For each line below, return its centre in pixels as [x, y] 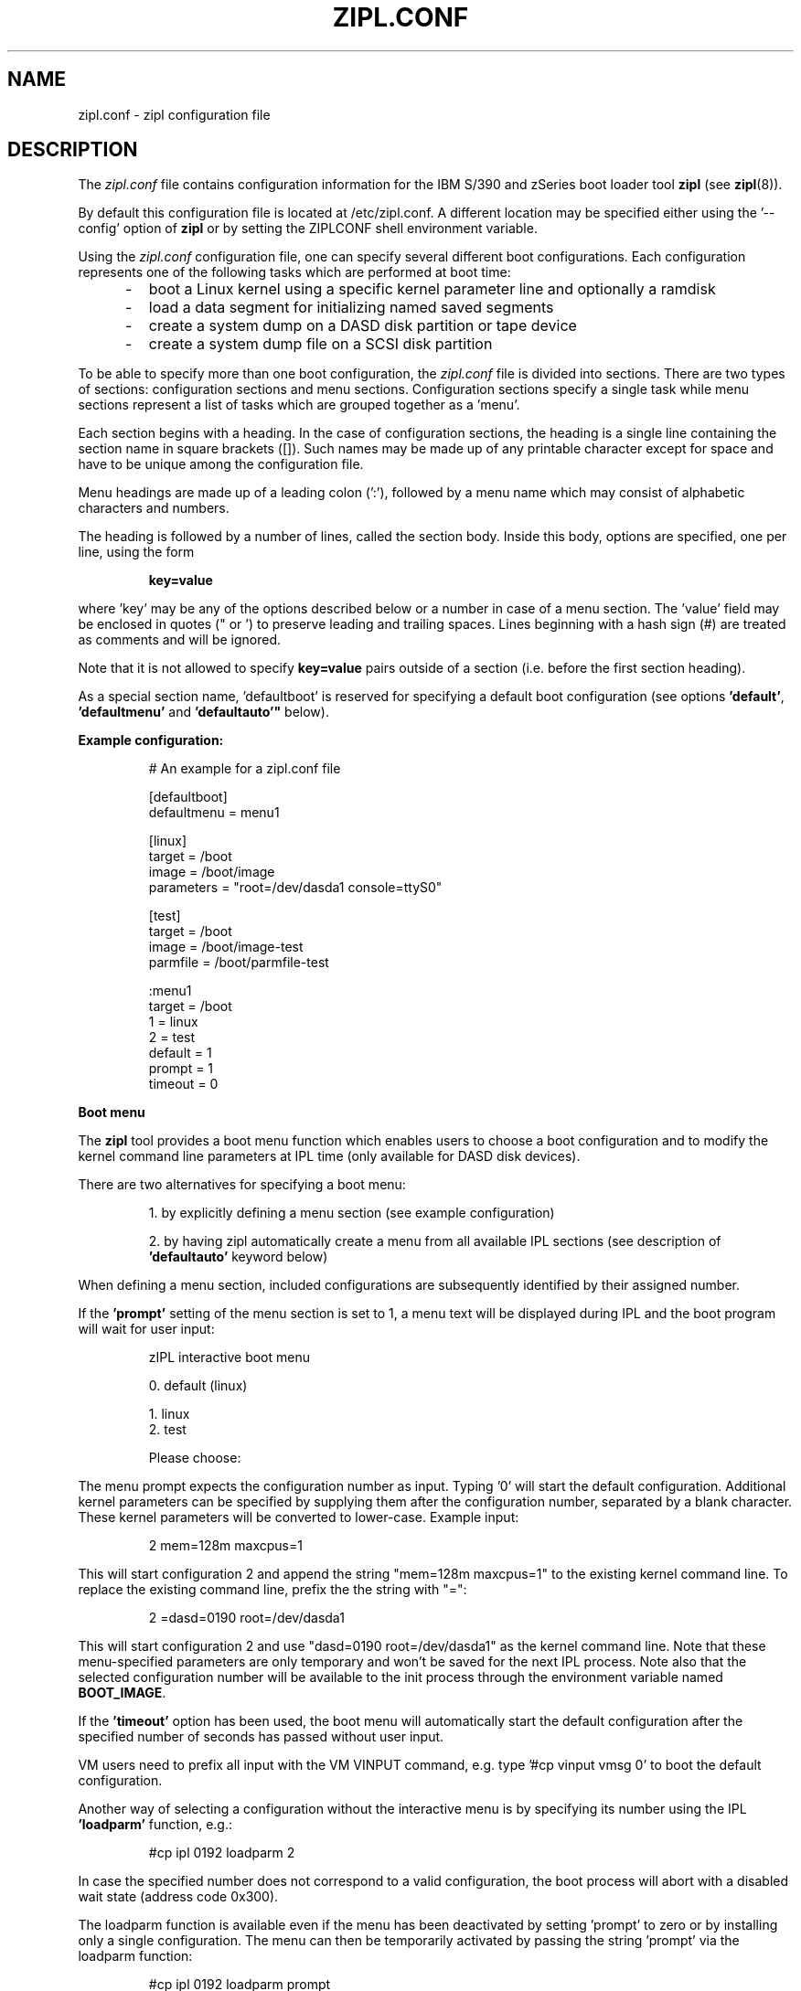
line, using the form [136, 552]
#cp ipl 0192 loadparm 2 [222, 1853]
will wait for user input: [146, 1329]
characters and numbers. [154, 508]
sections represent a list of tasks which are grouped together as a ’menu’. [299, 405]
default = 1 [180, 1053]
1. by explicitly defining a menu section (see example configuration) [352, 1213]
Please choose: [195, 1458]
